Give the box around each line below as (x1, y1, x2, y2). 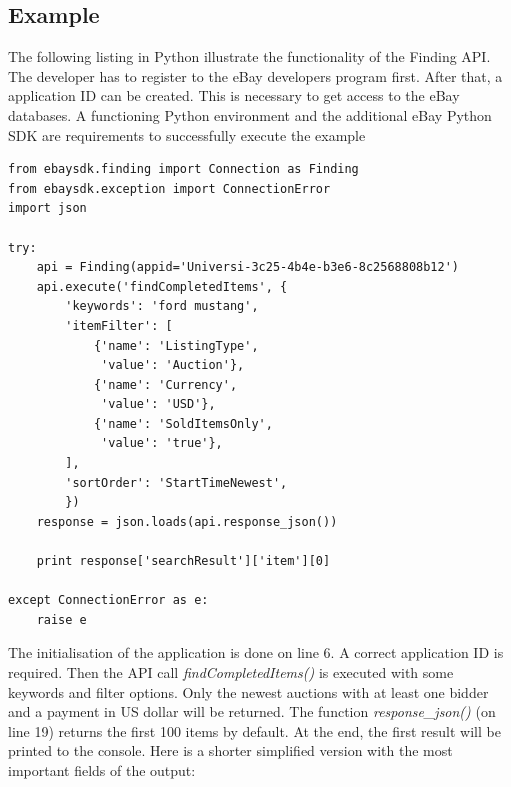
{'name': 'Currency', (93, 377, 238, 392)
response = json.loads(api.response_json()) (36, 514, 338, 529)
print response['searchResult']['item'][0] (36, 554, 331, 569)
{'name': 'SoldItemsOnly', (93, 416, 273, 431)
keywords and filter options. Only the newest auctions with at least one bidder (8, 681, 489, 702)
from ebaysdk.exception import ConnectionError (8, 181, 331, 196)
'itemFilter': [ (65, 318, 173, 333)
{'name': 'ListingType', (93, 338, 259, 353)
